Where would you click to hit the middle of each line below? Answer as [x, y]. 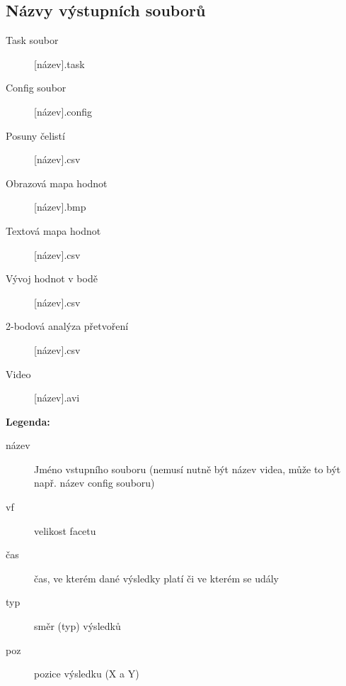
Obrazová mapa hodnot [57, 183]
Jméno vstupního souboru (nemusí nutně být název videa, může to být [188, 469]
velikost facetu [65, 530]
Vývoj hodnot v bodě [52, 278]
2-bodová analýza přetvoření [67, 326]
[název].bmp [60, 207]
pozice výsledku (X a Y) [87, 674]
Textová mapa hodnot [53, 230]
